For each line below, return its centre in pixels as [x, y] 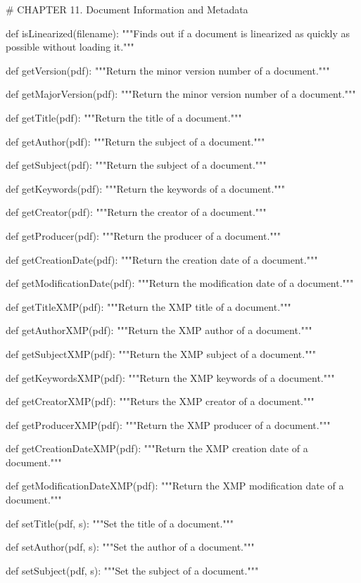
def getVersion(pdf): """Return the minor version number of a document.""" [168, 70]
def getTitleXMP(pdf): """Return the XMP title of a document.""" [148, 306]
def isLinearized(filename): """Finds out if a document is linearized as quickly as [178, 33]
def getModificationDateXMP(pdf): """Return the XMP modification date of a [175, 486]
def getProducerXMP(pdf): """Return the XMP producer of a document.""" [168, 424]
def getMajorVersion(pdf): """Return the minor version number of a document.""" [181, 94]
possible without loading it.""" [70, 47]
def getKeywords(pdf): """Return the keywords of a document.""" [146, 188]
